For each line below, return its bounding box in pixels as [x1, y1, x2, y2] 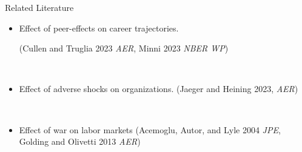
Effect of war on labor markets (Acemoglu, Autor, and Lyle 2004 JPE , [19, 123, 281, 136]
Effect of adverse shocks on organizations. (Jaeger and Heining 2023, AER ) [19, 82, 298, 95]
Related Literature [5, 1, 74, 13]
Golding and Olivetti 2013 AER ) [19, 135, 141, 148]
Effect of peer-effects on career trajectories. [19, 21, 179, 34]
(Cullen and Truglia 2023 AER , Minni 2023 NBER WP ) [19, 42, 229, 55]
